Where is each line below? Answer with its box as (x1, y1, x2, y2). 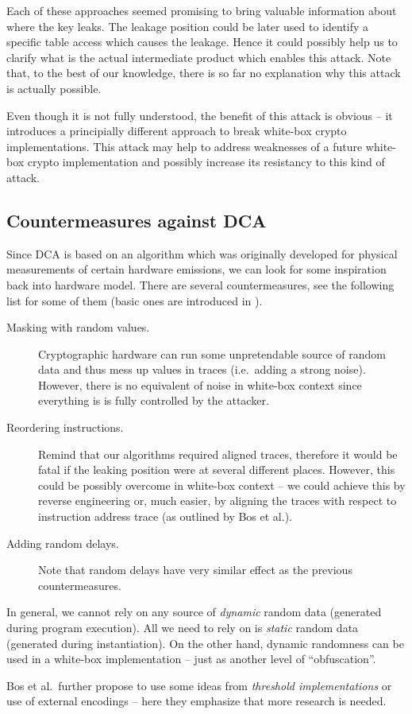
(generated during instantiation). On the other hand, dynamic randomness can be (6, 634, 404, 651)
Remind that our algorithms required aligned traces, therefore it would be (38, 445, 398, 462)
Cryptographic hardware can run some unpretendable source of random (38, 345, 387, 362)
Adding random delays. (6, 534, 119, 551)
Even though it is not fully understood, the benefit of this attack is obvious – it (6, 107, 393, 123)
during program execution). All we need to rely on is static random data (6, 619, 359, 636)
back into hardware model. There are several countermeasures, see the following (6, 276, 395, 293)
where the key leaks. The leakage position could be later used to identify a (6, 17, 369, 34)
